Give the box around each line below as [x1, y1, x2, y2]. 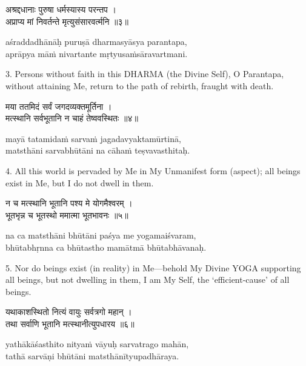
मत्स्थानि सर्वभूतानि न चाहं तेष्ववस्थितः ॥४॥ [5, 112, 138, 124]
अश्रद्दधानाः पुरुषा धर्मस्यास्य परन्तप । [5, 3, 116, 15]
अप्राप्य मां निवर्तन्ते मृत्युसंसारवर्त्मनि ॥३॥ [5, 15, 128, 27]
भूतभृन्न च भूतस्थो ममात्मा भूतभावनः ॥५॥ [5, 208, 128, 221]
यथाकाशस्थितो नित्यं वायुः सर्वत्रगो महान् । [5, 305, 132, 318]
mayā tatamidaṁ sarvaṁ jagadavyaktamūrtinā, [5, 132, 181, 144]
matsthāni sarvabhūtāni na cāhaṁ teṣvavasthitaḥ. [5, 144, 190, 157]
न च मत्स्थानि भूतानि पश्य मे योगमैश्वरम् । [5, 197, 133, 209]
